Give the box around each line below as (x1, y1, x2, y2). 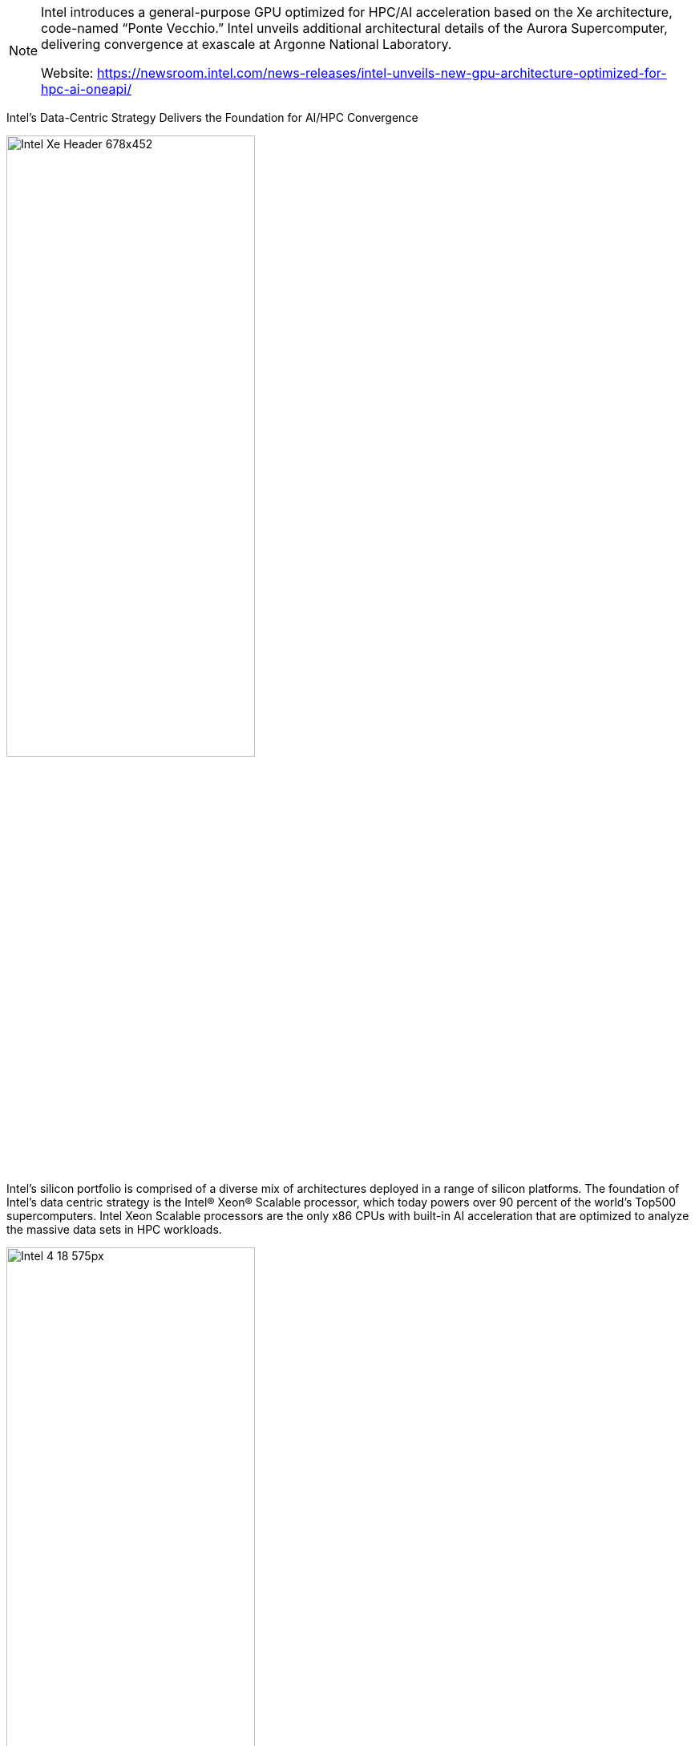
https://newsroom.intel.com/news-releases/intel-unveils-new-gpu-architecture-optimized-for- (96, 65, 667, 81)
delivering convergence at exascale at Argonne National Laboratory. (41, 36, 452, 52)
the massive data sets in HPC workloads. (6, 1223, 222, 1237)
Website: (41, 65, 94, 81)
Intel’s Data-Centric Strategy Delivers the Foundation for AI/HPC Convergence (6, 111, 418, 124)
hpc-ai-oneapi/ (41, 81, 131, 97)
